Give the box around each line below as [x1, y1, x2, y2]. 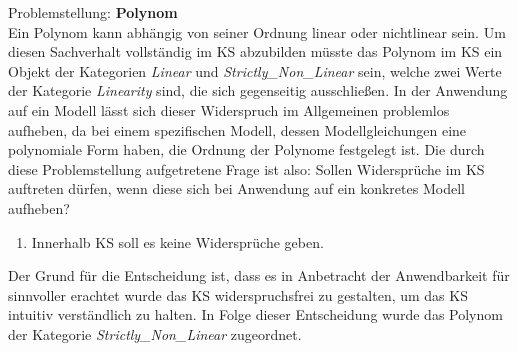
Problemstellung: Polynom [8, 2, 178, 22]
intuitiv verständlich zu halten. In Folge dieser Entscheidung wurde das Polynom [8, 304, 503, 325]
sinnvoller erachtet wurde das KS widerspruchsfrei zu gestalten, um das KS [8, 284, 468, 305]
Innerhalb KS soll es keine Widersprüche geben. [31, 231, 324, 252]
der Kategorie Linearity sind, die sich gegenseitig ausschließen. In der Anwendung [8, 80, 508, 101]
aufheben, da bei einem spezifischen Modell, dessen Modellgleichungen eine [8, 119, 467, 140]
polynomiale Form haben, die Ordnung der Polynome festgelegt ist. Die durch [8, 139, 485, 160]
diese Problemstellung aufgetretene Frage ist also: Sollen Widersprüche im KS [8, 158, 485, 179]
